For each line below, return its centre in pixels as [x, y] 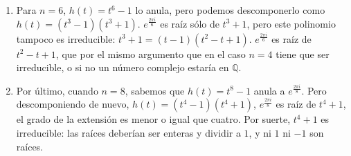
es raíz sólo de [190, 23]
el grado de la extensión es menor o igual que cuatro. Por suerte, [153, 119]
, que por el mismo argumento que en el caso [151, 53]
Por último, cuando [57, 90]
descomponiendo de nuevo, [73, 104]
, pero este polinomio [291, 23]
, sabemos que [155, 90]
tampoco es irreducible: [66, 38]
